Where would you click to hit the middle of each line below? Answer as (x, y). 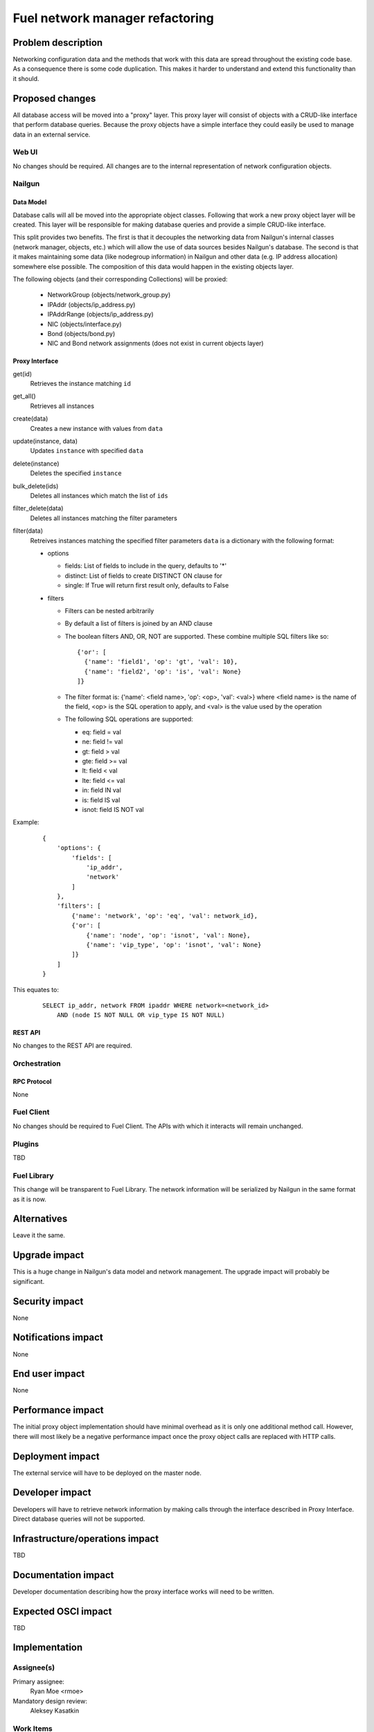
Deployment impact (56, 1456)
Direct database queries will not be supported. (79, 1519)
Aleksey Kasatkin (55, 1711)
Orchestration (37, 1063)
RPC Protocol (32, 1081)
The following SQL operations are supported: (129, 719)
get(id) (23, 373)
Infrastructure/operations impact (86, 1538)
